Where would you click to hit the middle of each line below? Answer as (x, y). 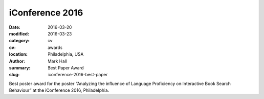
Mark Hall (57, 61)
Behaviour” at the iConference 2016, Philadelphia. (59, 90)
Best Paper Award (66, 67)
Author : (17, 61)
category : (19, 41)
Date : (15, 27)
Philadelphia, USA (66, 54)
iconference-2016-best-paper (78, 75)
